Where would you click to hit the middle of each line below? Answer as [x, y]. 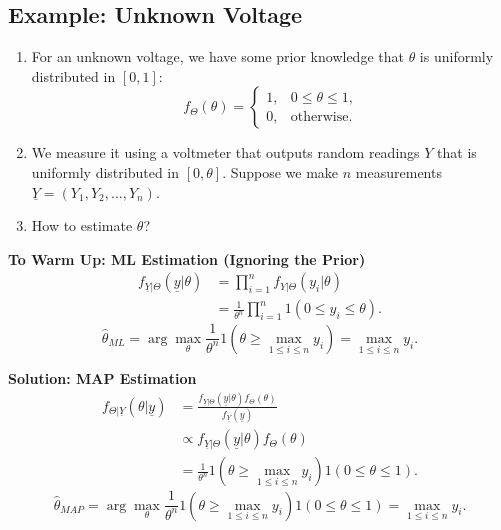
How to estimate [82, 225]
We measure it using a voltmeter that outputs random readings [225, 152]
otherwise [319, 116]
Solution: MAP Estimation [102, 377]
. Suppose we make [280, 171]
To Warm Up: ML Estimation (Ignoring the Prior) [187, 258]
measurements [398, 171]
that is [457, 152]
